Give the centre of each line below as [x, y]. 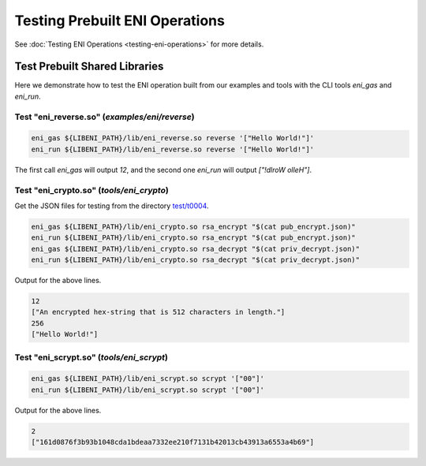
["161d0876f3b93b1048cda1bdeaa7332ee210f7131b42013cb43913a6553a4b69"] [173, 442]
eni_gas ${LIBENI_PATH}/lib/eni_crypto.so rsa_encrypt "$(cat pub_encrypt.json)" [194, 226]
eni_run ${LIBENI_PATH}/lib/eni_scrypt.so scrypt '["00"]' [148, 390]
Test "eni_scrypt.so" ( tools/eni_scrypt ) [92, 357]
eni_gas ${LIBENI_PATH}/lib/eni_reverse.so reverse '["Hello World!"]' [173, 138]
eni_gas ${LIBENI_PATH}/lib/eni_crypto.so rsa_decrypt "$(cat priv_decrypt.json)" [196, 249]
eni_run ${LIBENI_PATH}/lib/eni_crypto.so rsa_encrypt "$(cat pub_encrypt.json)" [194, 238]
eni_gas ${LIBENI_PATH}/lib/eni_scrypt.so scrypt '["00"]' [148, 379]
